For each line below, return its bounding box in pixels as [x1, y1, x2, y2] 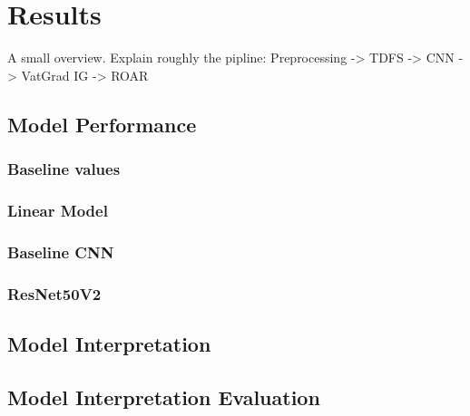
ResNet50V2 [7, 282, 102, 305]
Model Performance [7, 110, 197, 138]
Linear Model [7, 198, 108, 221]
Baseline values [7, 158, 121, 180]
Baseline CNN [7, 240, 114, 263]
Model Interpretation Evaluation [7, 382, 320, 411]
